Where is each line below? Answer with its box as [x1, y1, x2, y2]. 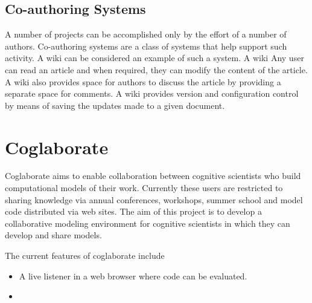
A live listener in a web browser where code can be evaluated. [19, 269, 247, 282]
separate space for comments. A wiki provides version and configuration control [5, 87, 299, 100]
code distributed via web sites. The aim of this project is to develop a [5, 205, 262, 218]
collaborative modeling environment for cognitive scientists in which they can [5, 217, 290, 229]
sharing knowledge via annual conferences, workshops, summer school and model [5, 193, 303, 206]
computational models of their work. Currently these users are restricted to [5, 181, 283, 194]
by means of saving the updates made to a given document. [5, 99, 225, 111]
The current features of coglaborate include [5, 249, 165, 262]
